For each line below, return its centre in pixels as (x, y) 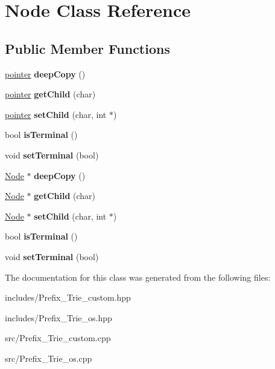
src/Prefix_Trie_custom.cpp (58, 338)
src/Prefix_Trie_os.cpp (49, 358)
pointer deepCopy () (45, 73)
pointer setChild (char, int (56, 114)
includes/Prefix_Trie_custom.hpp (68, 297)
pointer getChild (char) (50, 94)
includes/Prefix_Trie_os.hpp (58, 317)
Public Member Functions (87, 48)
